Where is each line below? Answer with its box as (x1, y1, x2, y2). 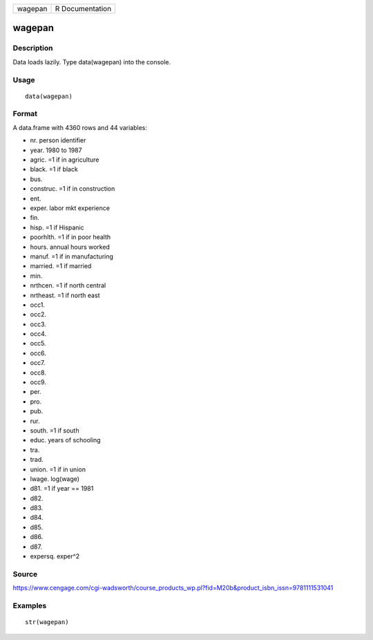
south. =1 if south (30, 426, 79, 435)
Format (12, 109, 38, 119)
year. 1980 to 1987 (30, 146, 82, 154)
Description (12, 44, 53, 53)
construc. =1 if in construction (30, 185, 115, 193)
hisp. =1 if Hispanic (30, 223, 84, 232)
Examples (12, 601, 47, 610)
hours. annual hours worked (30, 243, 111, 251)
